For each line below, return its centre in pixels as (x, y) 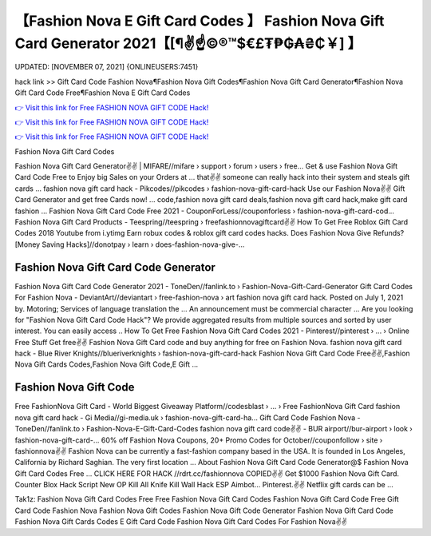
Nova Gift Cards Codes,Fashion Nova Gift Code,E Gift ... (107, 364)
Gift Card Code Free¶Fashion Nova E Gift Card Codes (103, 93)
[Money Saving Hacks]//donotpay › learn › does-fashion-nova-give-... (130, 244)
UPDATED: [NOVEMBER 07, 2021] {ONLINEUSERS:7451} (107, 67)
